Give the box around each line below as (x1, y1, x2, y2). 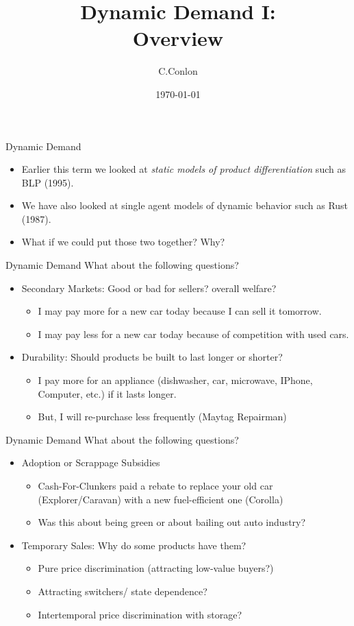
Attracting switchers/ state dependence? (38, 583, 207, 598)
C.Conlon (158, 64, 198, 78)
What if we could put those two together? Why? (21, 234, 225, 249)
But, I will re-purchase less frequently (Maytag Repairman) (38, 409, 287, 424)
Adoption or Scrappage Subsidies (21, 455, 160, 470)
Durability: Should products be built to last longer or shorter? (21, 350, 283, 364)
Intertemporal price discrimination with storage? (38, 607, 242, 621)
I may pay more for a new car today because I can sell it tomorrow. (38, 304, 322, 318)
